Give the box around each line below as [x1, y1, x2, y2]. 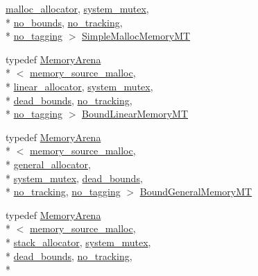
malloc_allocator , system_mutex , [6, 1, 149, 15]
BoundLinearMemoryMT [82, 106, 189, 121]
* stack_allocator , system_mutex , [6, 234, 151, 249]
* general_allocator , [6, 156, 91, 171]
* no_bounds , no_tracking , [6, 15, 123, 29]
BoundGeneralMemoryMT [139, 184, 252, 199]
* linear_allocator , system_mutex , [6, 79, 153, 93]
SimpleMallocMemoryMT [82, 29, 191, 43]
